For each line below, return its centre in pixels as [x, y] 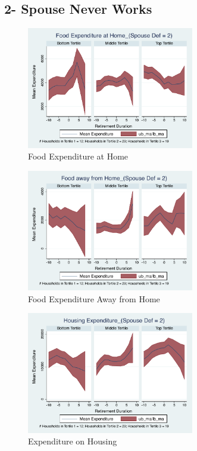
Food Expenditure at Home [78, 156]
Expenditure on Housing [73, 441]
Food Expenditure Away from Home [94, 298]
